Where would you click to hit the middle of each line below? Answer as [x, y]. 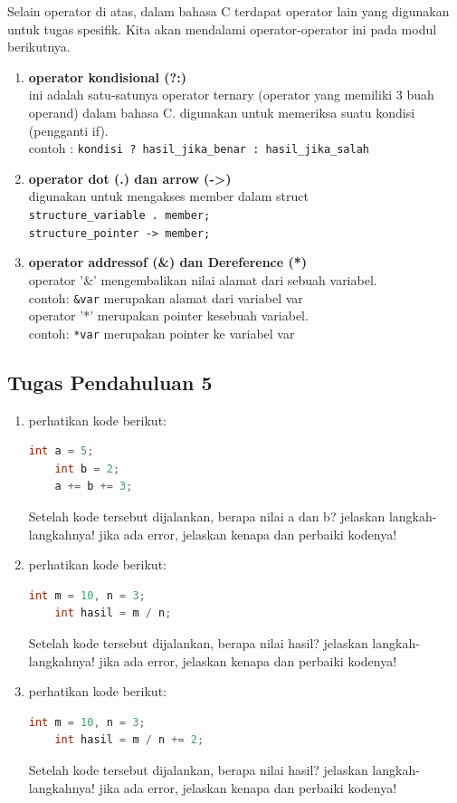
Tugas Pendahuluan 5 [110, 382]
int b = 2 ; [87, 468]
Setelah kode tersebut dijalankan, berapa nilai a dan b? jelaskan [207, 516]
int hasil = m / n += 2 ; [129, 740]
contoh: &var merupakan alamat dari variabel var [166, 297]
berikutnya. [39, 47]
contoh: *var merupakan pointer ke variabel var [162, 333]
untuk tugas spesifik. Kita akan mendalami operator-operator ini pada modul [222, 29]
